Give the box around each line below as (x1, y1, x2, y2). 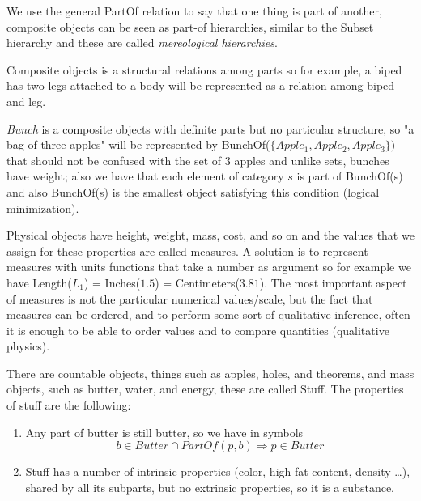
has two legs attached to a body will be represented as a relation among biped (6, 77, 395, 94)
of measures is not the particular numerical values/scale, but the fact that (6, 290, 373, 307)
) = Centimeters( (155, 274, 240, 291)
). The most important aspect (259, 274, 407, 291)
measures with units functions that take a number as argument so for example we (6, 258, 411, 275)
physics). (6, 338, 50, 355)
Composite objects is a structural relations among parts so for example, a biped (6, 61, 402, 78)
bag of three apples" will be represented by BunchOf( (6, 136, 270, 153)
